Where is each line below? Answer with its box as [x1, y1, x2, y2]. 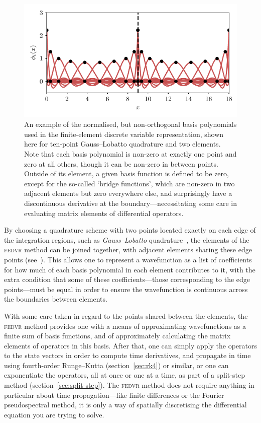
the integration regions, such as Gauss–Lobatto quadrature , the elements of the [4, 234, 249, 245]
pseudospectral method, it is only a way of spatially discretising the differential [4, 399, 247, 410]
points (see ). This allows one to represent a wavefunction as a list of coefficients [4, 254, 252, 264]
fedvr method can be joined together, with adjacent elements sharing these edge [4, 244, 252, 255]
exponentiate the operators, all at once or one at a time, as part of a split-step [4, 370, 245, 380]
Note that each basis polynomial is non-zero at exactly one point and [24, 149, 237, 159]
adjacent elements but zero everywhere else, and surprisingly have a [24, 188, 232, 198]
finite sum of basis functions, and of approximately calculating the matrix [4, 330, 231, 341]
